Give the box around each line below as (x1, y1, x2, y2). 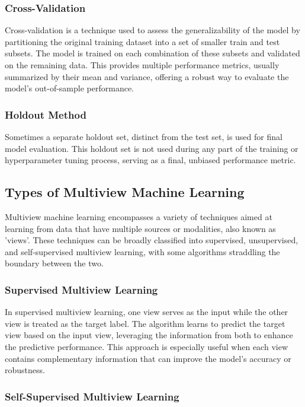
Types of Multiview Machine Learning (5, 183, 245, 201)
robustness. (5, 364, 45, 376)
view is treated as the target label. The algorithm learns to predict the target (5, 317, 285, 329)
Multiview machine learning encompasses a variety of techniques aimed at (5, 210, 272, 222)
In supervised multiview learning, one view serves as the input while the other (5, 306, 288, 318)
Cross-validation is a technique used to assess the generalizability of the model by (5, 24, 300, 36)
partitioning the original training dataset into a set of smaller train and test (5, 35, 280, 47)
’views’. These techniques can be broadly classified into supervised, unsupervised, (5, 234, 298, 246)
